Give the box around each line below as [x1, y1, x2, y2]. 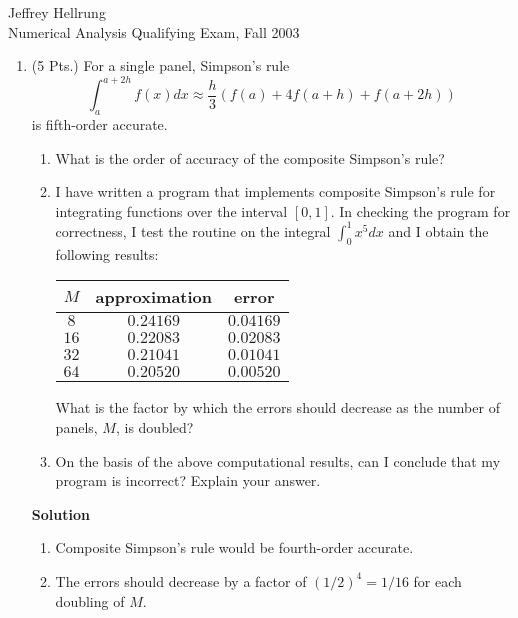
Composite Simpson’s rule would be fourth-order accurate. [55, 537, 414, 558]
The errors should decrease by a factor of [55, 570, 307, 591]
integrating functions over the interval [55, 200, 288, 221]
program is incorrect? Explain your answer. [55, 470, 321, 491]
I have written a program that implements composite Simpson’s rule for [55, 181, 496, 202]
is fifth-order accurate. [31, 114, 168, 135]
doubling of [55, 590, 125, 611]
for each [413, 570, 462, 591]
